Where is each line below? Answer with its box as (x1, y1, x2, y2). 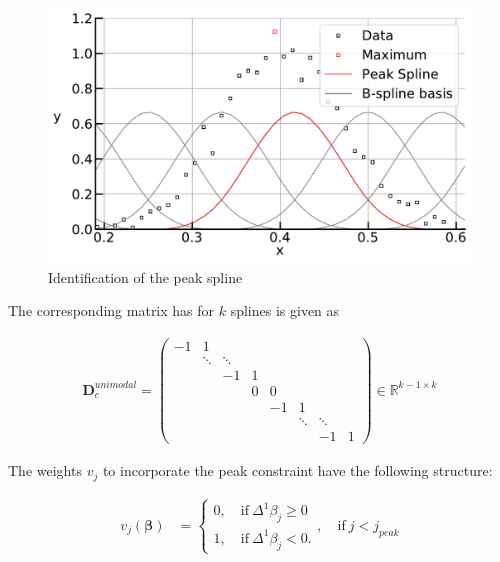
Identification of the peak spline (48, 266, 243, 287)
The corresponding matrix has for (8, 300, 215, 321)
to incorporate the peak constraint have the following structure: (102, 460, 493, 481)
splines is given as (230, 300, 340, 321)
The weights (8, 460, 82, 481)
